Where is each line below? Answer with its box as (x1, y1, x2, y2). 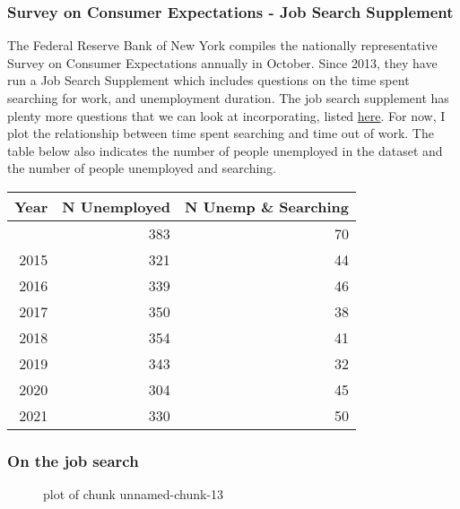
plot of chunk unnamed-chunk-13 (43, 485, 224, 504)
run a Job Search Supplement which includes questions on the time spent (7, 71, 410, 90)
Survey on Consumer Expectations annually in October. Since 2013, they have (7, 53, 438, 72)
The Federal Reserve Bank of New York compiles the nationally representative (7, 36, 438, 55)
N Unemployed (62, 195, 170, 217)
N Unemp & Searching (184, 195, 349, 217)
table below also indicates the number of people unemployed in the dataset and (7, 141, 443, 160)
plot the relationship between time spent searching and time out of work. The (7, 124, 434, 142)
